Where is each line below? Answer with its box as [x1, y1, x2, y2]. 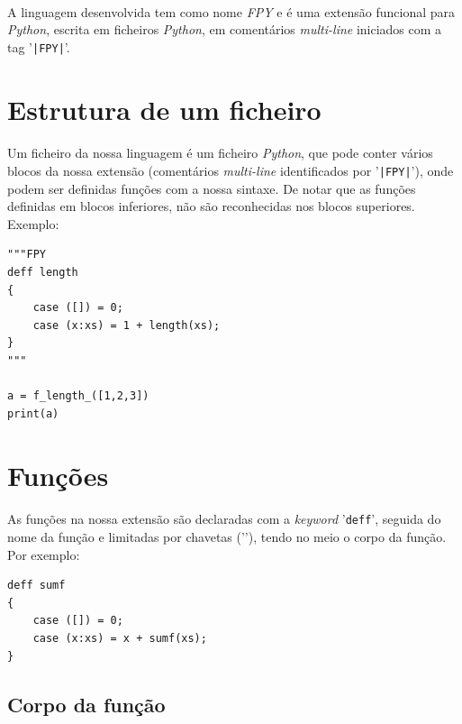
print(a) [7, 407, 59, 420]
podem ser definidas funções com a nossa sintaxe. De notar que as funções [7, 179, 416, 197]
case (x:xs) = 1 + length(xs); [32, 318, 221, 332]
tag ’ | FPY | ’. [7, 37, 70, 56]
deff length [7, 266, 78, 280]
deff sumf [7, 579, 66, 592]
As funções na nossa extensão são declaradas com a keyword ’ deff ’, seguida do [7, 509, 441, 528]
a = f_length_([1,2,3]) [7, 389, 149, 403]
